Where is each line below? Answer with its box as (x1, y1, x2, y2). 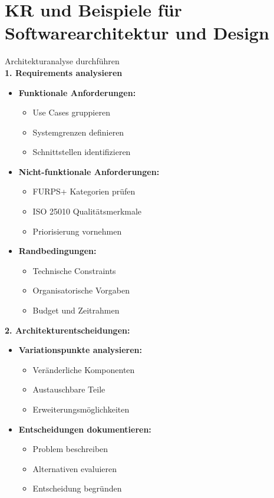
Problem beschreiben (32, 443, 108, 455)
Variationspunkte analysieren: (18, 344, 142, 356)
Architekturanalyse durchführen (5, 55, 120, 67)
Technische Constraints (32, 264, 116, 276)
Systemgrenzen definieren (32, 126, 124, 138)
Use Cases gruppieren (32, 106, 110, 118)
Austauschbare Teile (32, 383, 105, 395)
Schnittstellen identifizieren (32, 146, 131, 158)
